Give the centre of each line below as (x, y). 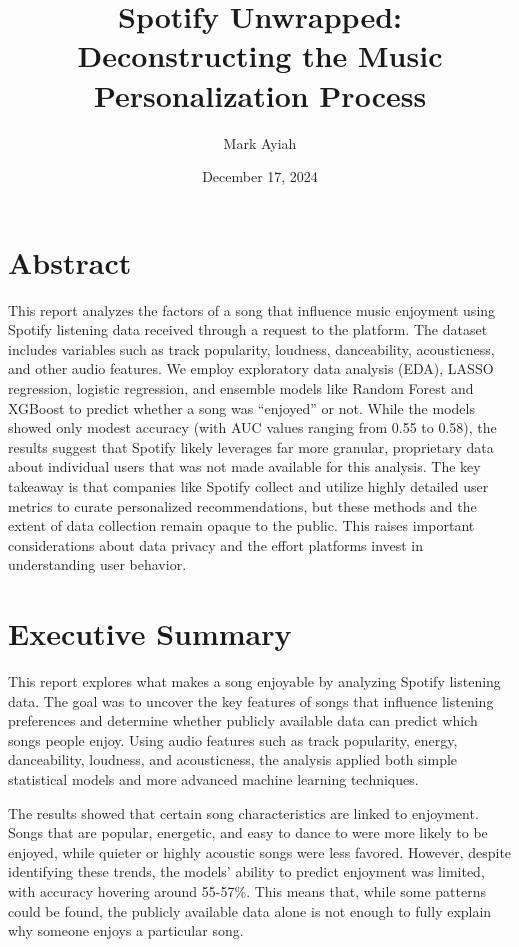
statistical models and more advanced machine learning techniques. (213, 779)
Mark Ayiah (260, 142)
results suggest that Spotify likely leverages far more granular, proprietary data (251, 446)
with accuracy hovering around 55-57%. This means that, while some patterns (247, 891)
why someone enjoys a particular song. (126, 930)
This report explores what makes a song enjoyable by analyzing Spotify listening (254, 681)
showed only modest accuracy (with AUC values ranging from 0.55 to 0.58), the (252, 427)
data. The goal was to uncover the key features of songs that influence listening (251, 700)
